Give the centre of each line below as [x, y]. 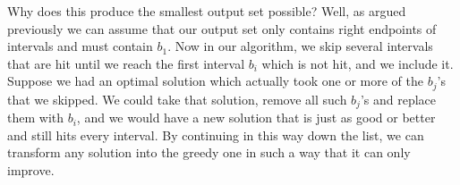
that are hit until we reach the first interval [126, 63]
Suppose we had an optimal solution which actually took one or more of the [215, 81]
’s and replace [398, 99]
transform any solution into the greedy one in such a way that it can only [209, 152]
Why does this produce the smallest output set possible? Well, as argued [207, 11]
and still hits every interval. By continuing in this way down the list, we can [216, 135]
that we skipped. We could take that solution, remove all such [177, 99]
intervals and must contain [80, 46]
